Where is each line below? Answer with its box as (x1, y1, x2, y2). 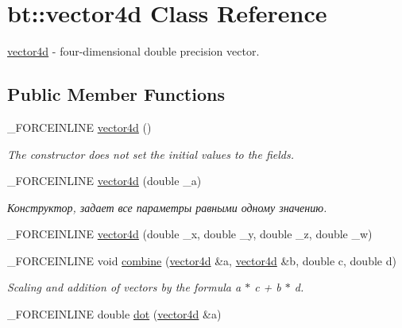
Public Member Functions (7, 82, 225, 106)
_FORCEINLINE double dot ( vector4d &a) (7, 306, 222, 322)
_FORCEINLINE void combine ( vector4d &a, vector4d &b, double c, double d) (7, 252, 396, 268)
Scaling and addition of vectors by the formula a (7, 279, 242, 295)
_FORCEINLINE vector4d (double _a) (7, 172, 202, 189)
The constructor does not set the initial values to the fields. (7, 145, 295, 162)
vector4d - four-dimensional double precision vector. (7, 43, 260, 60)
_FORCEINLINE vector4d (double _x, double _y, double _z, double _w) (7, 226, 373, 242)
